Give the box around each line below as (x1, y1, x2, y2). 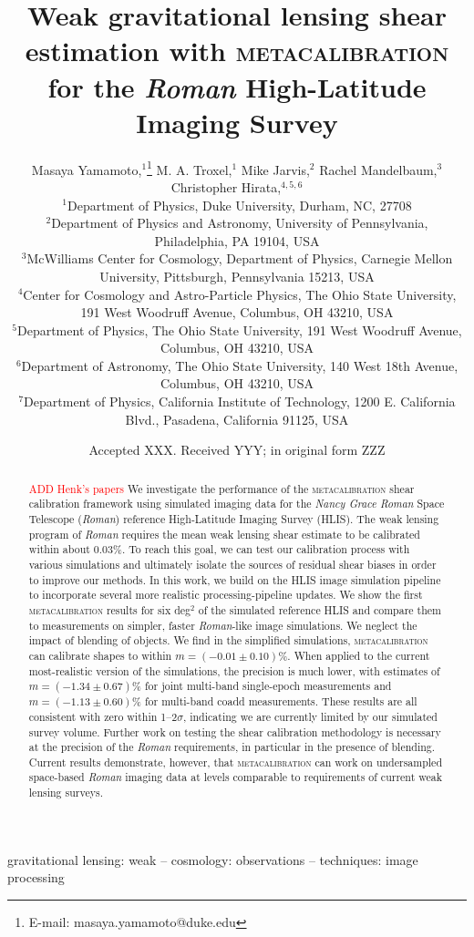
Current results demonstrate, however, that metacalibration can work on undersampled (28, 754, 442, 769)
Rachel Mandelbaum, (319, 160, 438, 179)
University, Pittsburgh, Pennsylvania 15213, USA (99, 266, 375, 285)
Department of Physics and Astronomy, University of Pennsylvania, (51, 213, 428, 232)
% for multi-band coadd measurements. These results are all (132, 694, 417, 709)
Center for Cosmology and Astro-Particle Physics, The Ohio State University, (23, 284, 457, 304)
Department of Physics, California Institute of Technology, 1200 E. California (24, 392, 456, 411)
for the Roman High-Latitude (47, 67, 427, 106)
